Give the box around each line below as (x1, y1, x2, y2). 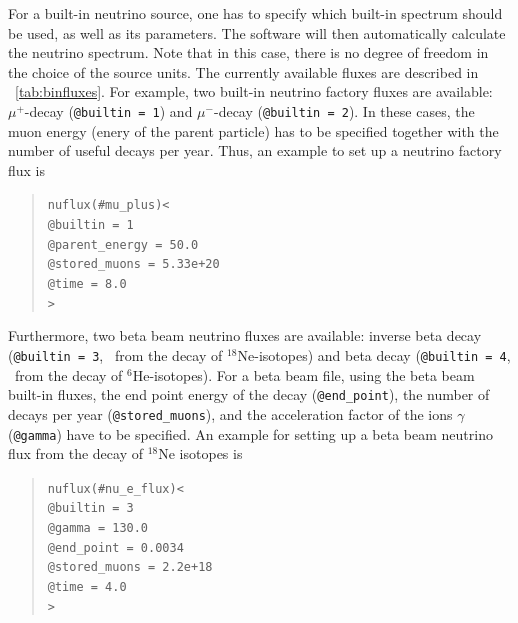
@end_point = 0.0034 (47, 540, 184, 555)
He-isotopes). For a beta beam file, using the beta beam (132, 364, 475, 385)
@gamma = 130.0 (47, 521, 149, 536)
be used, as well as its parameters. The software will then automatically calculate (8, 22, 506, 43)
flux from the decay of (8, 443, 143, 464)
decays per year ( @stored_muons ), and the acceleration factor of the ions (8, 403, 453, 424)
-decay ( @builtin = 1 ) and (24, 100, 193, 121)
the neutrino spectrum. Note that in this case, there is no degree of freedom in (8, 42, 489, 63)
